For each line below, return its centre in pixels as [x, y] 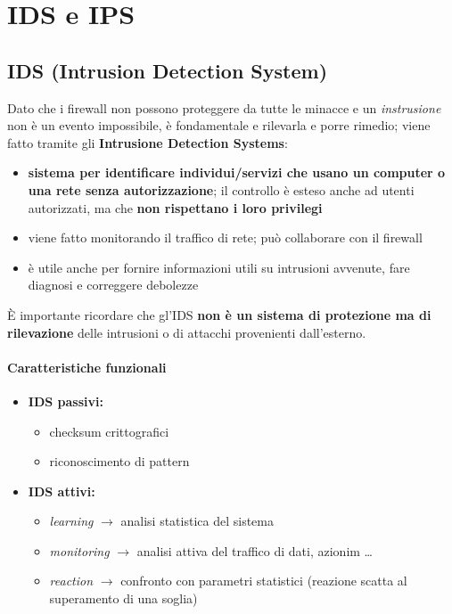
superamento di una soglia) [123, 598]
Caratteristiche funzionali [87, 367]
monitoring [79, 550]
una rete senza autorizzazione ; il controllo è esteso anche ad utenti [221, 189]
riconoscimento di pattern [119, 461]
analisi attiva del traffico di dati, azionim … [255, 550]
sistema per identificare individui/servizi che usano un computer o [237, 172]
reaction [71, 581]
